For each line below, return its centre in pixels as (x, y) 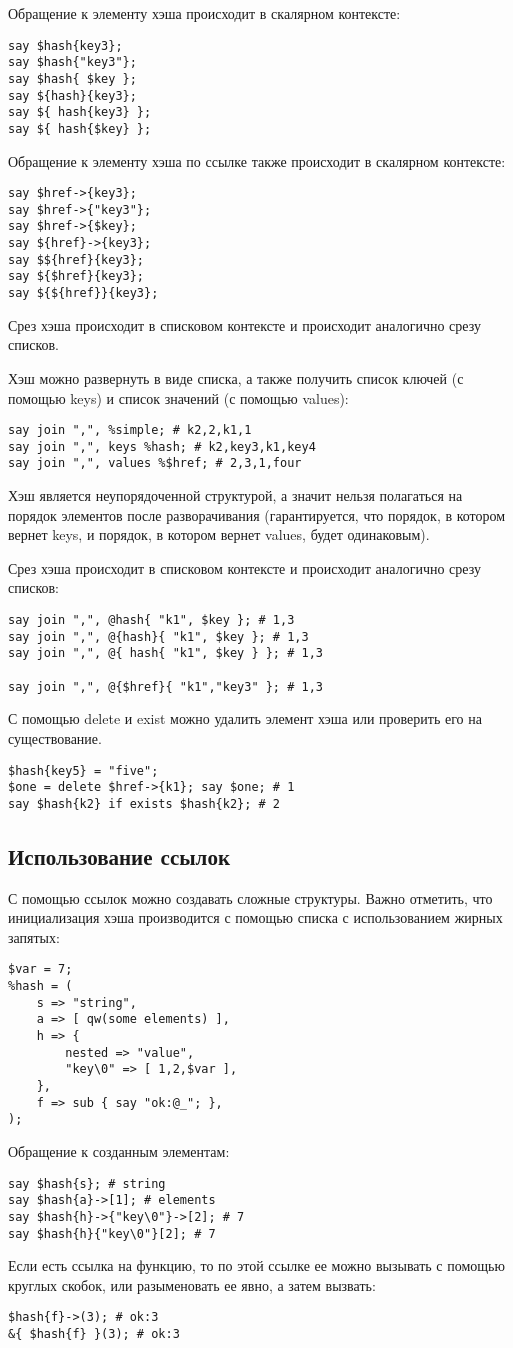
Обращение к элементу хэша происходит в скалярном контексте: (204, 13)
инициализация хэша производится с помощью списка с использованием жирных (255, 917)
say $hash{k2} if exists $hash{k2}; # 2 (144, 803)
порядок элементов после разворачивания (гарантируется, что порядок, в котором (257, 514)
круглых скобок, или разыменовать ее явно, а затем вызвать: (192, 1284)
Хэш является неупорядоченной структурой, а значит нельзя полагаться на (235, 495)
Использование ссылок (119, 855)
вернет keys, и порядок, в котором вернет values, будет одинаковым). (219, 534)
